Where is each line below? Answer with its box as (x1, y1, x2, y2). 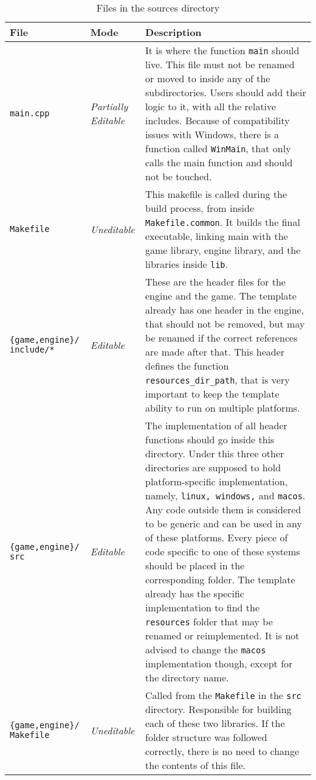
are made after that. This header (145, 345, 285, 359)
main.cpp (10, 108, 50, 118)
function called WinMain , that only (145, 141, 291, 155)
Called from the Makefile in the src (145, 688, 301, 702)
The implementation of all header (145, 418, 287, 432)
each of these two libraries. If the (145, 716, 285, 730)
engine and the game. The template (145, 289, 297, 303)
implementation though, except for (145, 656, 293, 670)
